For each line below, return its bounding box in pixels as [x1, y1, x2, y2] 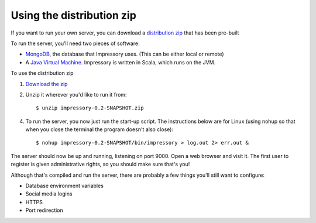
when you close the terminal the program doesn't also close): [25, 126, 174, 133]
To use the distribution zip [11, 70, 74, 77]
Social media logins [25, 190, 73, 197]
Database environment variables [25, 182, 104, 190]
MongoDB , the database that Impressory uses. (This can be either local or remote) [25, 50, 225, 58]
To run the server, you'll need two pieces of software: [11, 40, 140, 47]
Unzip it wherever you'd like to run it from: [25, 91, 127, 98]
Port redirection [25, 207, 64, 214]
